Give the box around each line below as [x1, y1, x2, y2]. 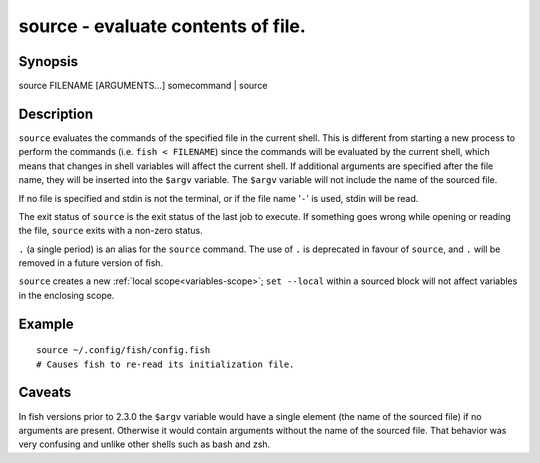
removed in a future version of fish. [18, 257, 164, 269]
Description [18, 105, 94, 122]
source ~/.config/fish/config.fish [36, 345, 211, 356]
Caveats [18, 384, 72, 401]
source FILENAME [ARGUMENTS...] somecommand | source [18, 80, 268, 92]
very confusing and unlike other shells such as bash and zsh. [18, 438, 271, 450]
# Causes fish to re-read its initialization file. [36, 358, 295, 370]
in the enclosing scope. [18, 289, 115, 301]
